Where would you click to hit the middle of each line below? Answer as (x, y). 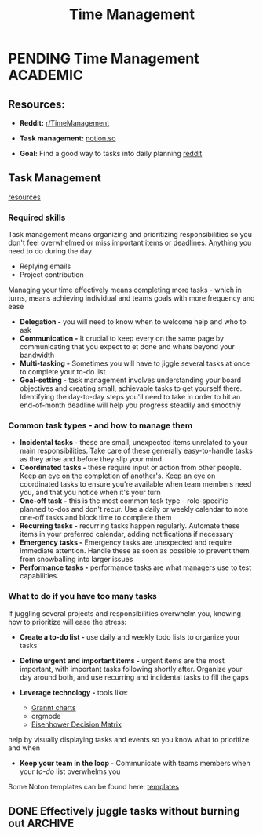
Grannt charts (53, 707)
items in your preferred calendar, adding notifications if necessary (126, 534)
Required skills (37, 217)
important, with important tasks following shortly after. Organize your (131, 669)
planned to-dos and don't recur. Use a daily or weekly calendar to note (134, 509)
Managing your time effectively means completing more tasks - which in (125, 290)
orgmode (46, 716)
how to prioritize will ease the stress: (68, 622)
